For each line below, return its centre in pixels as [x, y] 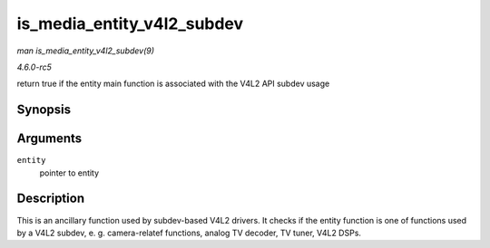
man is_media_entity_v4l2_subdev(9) [85, 51]
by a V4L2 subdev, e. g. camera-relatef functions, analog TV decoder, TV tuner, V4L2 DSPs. [189, 233]
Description [51, 199]
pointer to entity [69, 173]
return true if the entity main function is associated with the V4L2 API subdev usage [173, 84]
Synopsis [44, 110]
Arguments [49, 139]
